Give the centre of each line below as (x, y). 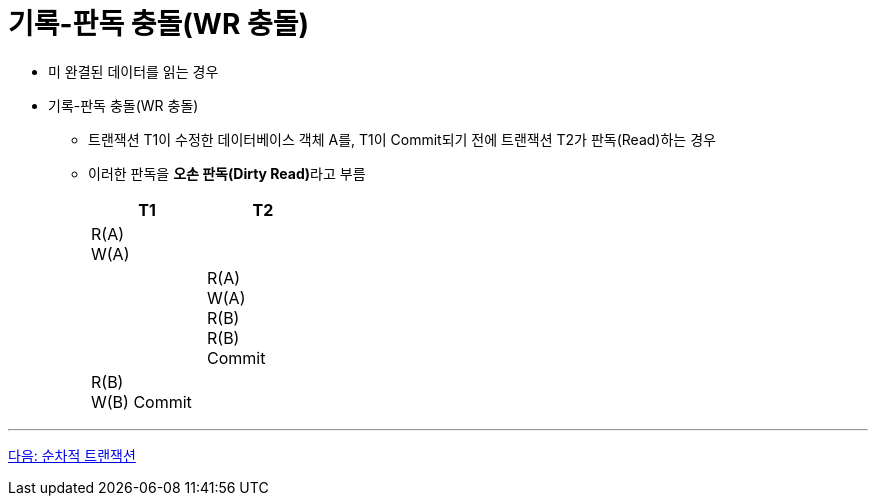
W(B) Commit (141, 401)
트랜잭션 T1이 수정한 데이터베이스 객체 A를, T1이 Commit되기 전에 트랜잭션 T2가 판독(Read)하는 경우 (402, 139)
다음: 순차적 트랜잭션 (72, 455)
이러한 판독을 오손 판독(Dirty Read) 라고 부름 (227, 173)
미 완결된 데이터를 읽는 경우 (133, 71)
